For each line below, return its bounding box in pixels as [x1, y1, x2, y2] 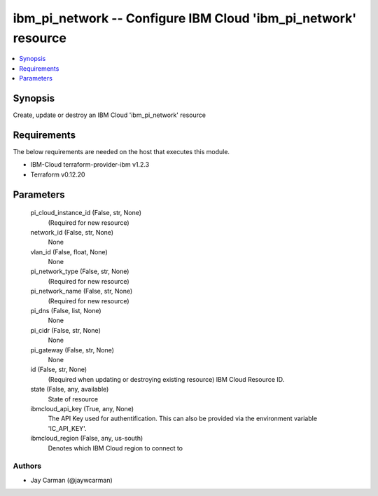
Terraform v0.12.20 [30, 170, 85, 179]
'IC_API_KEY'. [48, 424, 87, 432]
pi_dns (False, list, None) [30, 307, 101, 315]
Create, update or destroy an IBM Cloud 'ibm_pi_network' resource [13, 111, 206, 119]
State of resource [48, 394, 99, 403]
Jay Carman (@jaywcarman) [30, 476, 113, 484]
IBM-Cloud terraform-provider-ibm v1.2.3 [30, 160, 150, 169]
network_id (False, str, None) [30, 228, 114, 236]
